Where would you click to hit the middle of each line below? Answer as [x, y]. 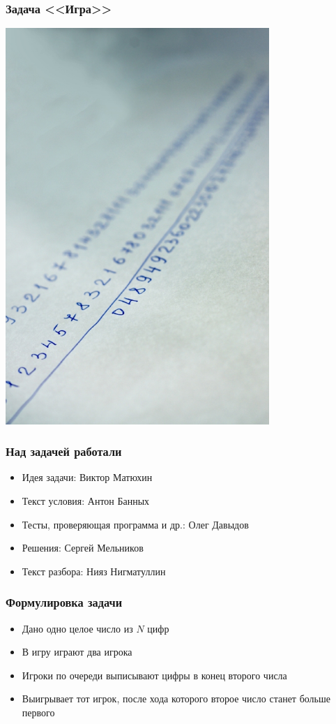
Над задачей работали [64, 451]
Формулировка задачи [64, 602]
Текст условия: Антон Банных [86, 501]
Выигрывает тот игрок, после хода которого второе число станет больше [176, 699]
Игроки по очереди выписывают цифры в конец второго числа [154, 675]
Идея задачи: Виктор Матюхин [87, 477]
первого [38, 712]
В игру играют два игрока [77, 652]
